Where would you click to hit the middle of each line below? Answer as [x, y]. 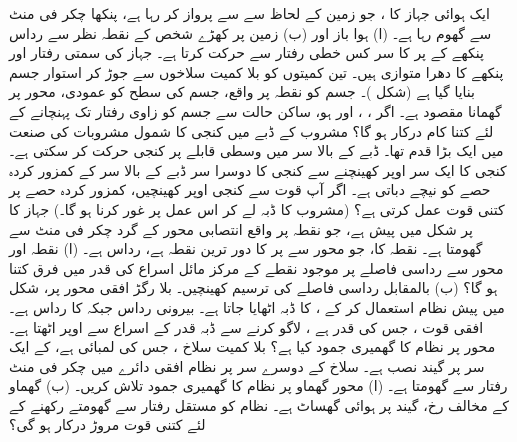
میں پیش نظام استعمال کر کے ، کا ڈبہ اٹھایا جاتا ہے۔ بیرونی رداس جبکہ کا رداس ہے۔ [257, 306]
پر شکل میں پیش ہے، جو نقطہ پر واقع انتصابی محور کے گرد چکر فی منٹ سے [241, 228]
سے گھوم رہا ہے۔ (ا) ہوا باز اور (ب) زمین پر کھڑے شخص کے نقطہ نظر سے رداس [250, 32]
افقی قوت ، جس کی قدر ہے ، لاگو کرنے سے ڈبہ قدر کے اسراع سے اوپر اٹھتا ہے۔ [246, 326]
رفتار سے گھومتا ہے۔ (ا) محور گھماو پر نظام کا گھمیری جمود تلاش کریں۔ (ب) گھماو [258, 385]
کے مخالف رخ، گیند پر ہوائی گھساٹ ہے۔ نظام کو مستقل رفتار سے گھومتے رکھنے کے [259, 404]
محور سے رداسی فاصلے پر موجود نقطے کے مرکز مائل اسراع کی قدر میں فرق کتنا [256, 267]
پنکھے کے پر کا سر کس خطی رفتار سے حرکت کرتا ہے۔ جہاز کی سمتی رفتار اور [246, 52]
